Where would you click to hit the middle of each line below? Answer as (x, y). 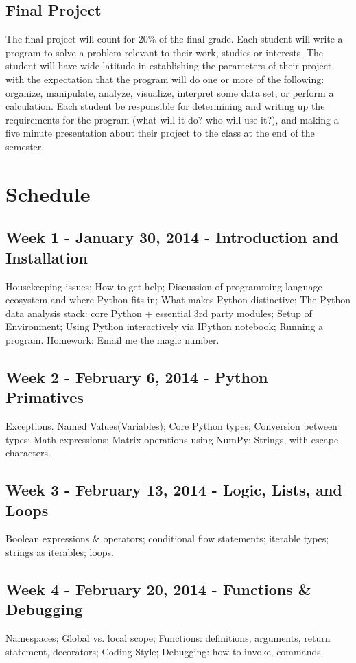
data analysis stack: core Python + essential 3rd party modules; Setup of (159, 313)
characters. (28, 453)
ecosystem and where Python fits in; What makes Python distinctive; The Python (178, 300)
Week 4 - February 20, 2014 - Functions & (158, 589)
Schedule (48, 193)
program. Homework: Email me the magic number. (112, 339)
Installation (47, 257)
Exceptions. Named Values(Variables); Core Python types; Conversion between (171, 426)
